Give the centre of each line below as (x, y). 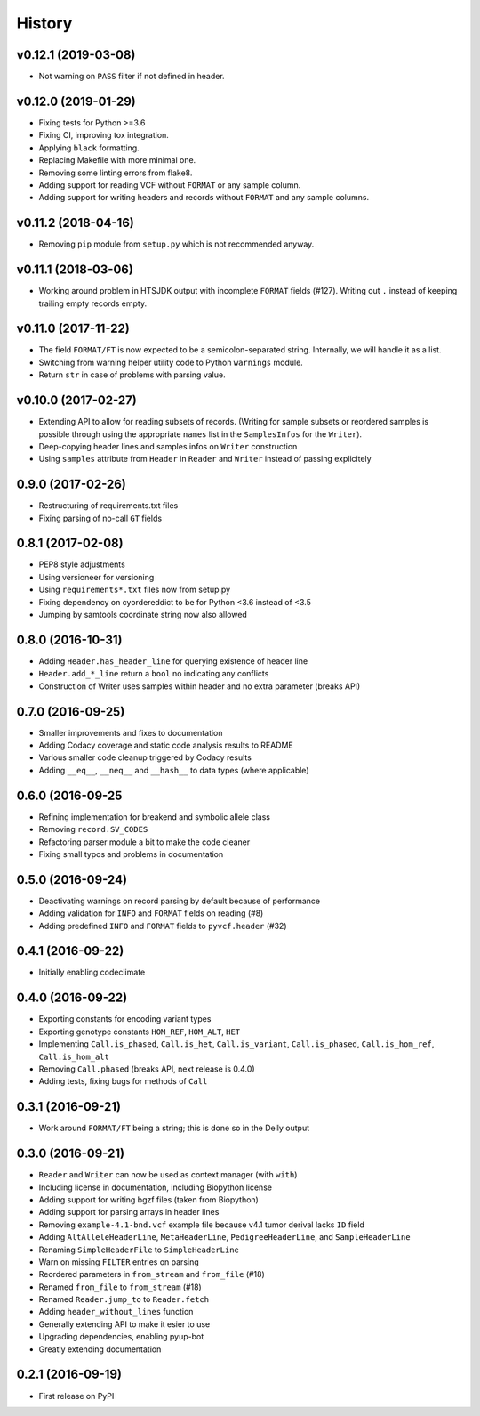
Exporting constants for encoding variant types (125, 1019)
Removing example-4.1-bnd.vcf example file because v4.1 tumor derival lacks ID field (201, 1225)
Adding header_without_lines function (116, 1312)
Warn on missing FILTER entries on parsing (119, 1262)
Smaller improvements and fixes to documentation (131, 732)
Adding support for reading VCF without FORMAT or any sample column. (170, 185)
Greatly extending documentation (100, 1349)
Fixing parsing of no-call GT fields (100, 518)
